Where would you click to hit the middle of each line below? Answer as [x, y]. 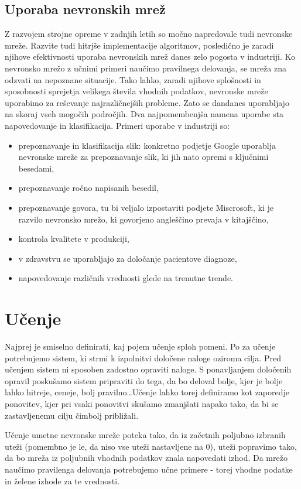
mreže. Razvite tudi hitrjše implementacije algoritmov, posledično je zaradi [139, 45]
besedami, [36, 168]
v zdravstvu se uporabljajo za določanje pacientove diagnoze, [128, 258]
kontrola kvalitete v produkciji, [74, 239]
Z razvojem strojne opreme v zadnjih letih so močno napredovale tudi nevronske [149, 34]
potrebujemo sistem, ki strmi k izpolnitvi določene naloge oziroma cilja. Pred [143, 358]
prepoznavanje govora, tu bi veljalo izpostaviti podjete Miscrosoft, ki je [146, 207]
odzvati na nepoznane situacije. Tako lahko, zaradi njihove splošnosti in [133, 79]
